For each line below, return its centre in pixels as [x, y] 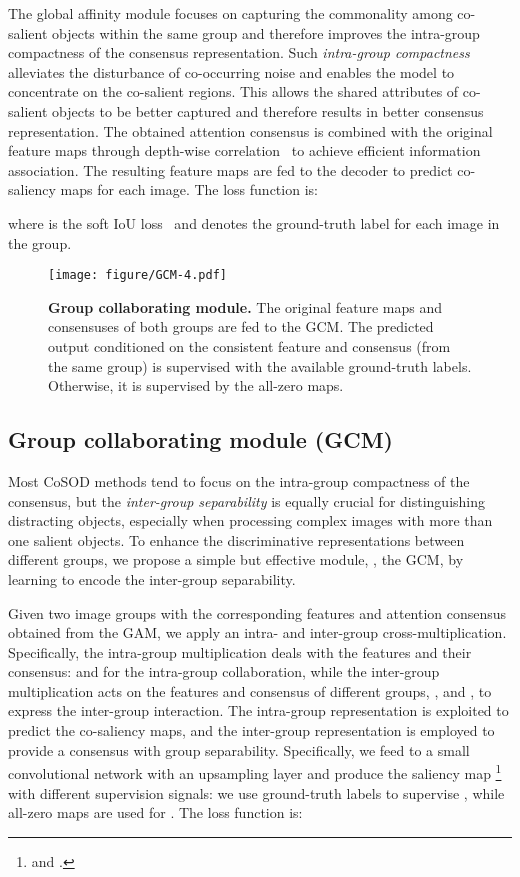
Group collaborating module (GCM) [200, 439]
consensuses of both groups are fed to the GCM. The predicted [241, 326]
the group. [40, 242]
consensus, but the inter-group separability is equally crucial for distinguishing [247, 500]
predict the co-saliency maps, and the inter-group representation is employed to [251, 730]
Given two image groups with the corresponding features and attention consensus [257, 612]
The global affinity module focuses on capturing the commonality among [230, 13]
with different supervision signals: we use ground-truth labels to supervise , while [256, 792]
